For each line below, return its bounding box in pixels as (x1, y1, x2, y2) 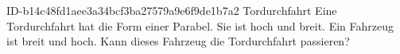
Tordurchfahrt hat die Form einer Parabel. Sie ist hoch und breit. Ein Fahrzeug (6, 17, 394, 34)
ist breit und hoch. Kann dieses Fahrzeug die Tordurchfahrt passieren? (6, 33, 350, 49)
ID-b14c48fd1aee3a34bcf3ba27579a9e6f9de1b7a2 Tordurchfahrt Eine (6, 2, 337, 18)
